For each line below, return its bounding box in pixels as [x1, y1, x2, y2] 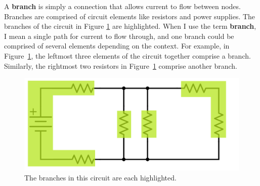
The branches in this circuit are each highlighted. [24, 172, 177, 182]
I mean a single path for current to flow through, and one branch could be [4, 30, 234, 41]
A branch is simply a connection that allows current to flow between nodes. [4, 1, 241, 11]
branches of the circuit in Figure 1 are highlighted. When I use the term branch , [4, 21, 256, 31]
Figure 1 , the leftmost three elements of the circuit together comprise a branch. [4, 50, 251, 61]
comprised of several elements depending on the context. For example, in [4, 40, 230, 51]
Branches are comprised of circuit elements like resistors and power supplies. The [4, 11, 255, 21]
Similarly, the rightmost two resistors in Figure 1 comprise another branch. [4, 60, 237, 71]
